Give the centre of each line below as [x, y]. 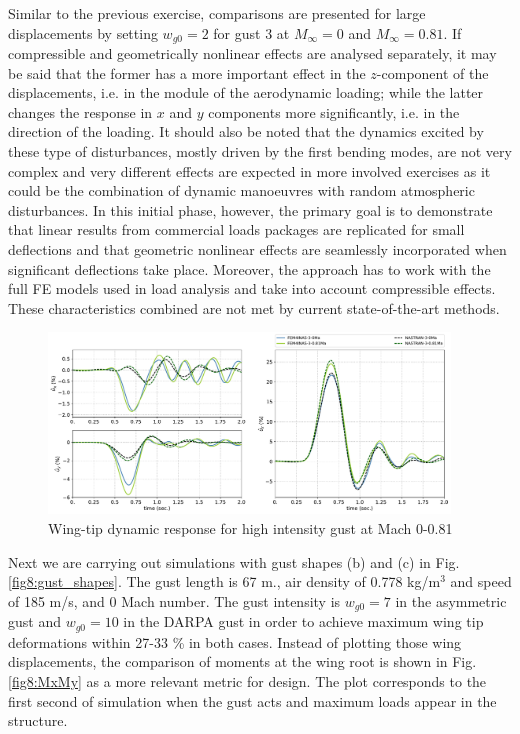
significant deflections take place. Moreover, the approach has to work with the [249, 268]
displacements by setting [83, 32]
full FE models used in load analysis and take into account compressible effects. [252, 288]
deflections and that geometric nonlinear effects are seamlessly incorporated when [257, 248]
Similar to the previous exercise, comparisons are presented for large [217, 13]
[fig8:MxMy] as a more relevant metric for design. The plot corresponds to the [247, 680]
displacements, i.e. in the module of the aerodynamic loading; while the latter [246, 92]
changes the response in [80, 111]
